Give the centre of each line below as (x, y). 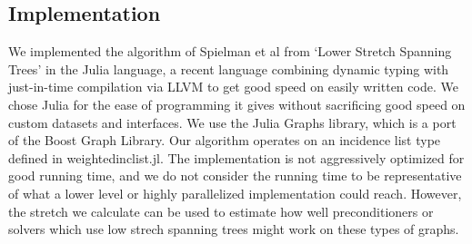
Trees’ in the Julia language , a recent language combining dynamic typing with (229, 68)
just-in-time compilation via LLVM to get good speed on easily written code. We (233, 87)
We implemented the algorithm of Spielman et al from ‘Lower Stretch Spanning (230, 51)
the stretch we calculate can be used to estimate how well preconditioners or (221, 211)
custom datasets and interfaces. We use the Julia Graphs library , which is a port (232, 122)
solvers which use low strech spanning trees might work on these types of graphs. (234, 229)
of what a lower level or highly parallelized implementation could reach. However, (235, 193)
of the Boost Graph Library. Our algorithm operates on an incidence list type (225, 140)
